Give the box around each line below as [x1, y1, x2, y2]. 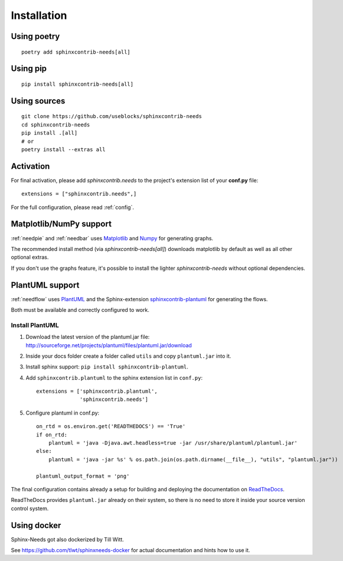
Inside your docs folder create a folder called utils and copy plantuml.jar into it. [25, 352, 231, 360]
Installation [11, 9, 67, 22]
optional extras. [11, 254, 49, 261]
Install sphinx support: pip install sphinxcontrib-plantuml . [25, 363, 189, 370]
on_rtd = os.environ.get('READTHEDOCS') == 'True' [36, 423, 186, 430]
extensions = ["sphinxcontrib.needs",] [21, 191, 137, 197]
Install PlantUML [11, 321, 59, 329]
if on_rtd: [36, 431, 68, 438]
